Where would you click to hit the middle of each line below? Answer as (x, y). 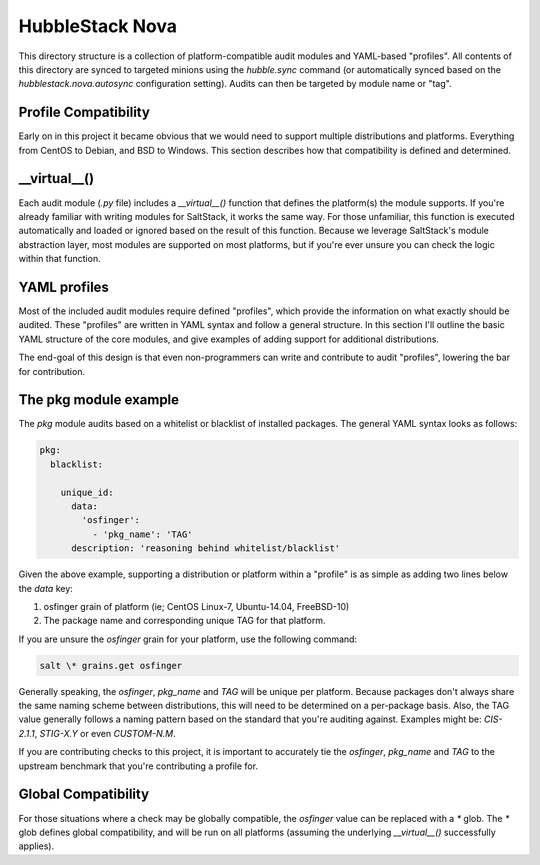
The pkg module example (99, 400)
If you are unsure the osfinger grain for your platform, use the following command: (188, 639)
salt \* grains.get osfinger (111, 665)
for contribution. (51, 371)
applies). (36, 846)
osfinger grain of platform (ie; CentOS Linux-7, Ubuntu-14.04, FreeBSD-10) (196, 606)
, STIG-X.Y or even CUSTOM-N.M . (105, 733)
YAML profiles (64, 286)
